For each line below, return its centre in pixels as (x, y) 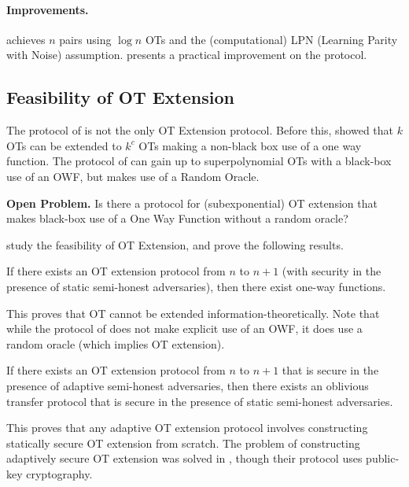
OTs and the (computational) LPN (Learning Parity (271, 39)
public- (383, 458)
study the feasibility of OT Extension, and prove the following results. (175, 244)
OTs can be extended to (64, 145)
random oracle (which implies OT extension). (116, 343)
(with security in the (332, 271)
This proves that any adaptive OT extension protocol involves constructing (187, 428)
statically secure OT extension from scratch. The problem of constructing (183, 443)
